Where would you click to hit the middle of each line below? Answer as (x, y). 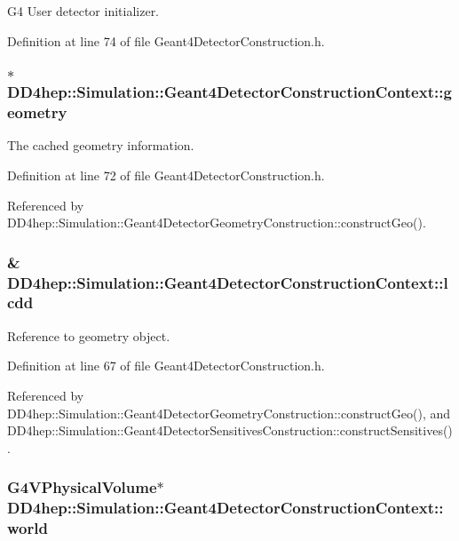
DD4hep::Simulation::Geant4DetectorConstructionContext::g (229, 92)
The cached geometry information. (101, 145)
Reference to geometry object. (89, 335)
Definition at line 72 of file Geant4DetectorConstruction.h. (166, 175)
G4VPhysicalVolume (82, 487)
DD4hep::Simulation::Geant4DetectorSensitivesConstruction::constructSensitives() (230, 430)
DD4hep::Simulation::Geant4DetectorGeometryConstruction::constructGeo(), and (229, 413)
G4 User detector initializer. (83, 11)
